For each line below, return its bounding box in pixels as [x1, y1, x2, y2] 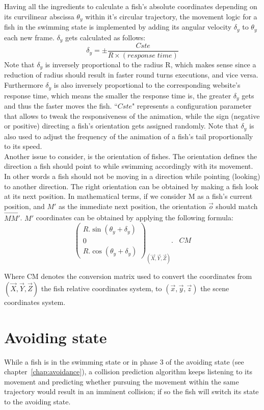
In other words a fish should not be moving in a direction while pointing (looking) [4, 170, 260, 181]
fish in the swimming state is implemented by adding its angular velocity [4, 21, 232, 32]
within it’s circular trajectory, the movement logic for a [85, 11, 257, 21]
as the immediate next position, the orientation [59, 200, 206, 211]
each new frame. [4, 32, 55, 42]
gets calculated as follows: [65, 32, 146, 42]
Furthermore [4, 80, 43, 90]
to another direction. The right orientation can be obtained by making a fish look [4, 181, 258, 191]
